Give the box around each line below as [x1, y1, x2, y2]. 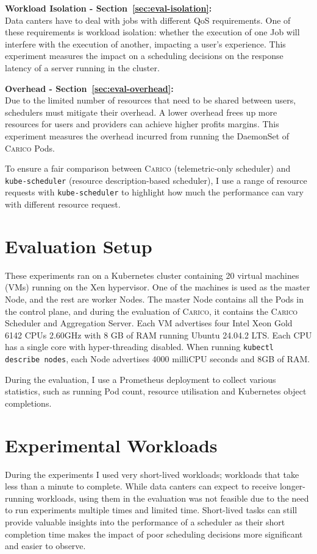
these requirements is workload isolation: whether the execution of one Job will [5, 26, 300, 38]
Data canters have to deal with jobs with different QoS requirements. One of [5, 13, 291, 26]
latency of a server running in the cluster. [5, 61, 160, 74]
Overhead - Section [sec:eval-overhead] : [5, 82, 174, 94]
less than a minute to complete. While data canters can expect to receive [5, 480, 277, 493]
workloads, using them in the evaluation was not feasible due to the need [37, 491, 309, 504]
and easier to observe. [5, 539, 86, 552]
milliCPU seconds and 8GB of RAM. [172, 352, 310, 365]
